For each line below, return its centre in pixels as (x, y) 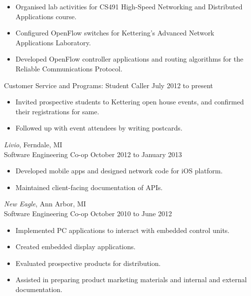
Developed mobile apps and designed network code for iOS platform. (119, 171)
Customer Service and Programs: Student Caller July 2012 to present (109, 85)
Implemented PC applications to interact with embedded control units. (123, 230)
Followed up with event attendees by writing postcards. (99, 128)
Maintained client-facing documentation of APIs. (89, 187)
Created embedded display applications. (76, 247)
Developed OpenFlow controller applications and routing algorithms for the (129, 59)
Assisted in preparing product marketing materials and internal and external (131, 280)
